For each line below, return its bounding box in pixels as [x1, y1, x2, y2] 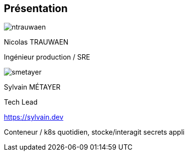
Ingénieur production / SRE [4, 53, 90, 62]
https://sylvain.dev [4, 113, 63, 122]
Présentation [4, 2, 68, 15]
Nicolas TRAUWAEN [4, 38, 69, 46]
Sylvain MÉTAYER [4, 83, 61, 92]
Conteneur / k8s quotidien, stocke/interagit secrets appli [4, 128, 185, 137]
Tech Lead [4, 98, 38, 107]
